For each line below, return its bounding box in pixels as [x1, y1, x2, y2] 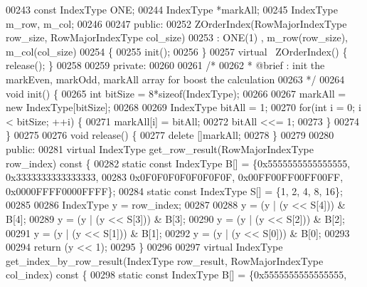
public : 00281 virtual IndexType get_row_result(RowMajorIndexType [6, 141, 314, 156]
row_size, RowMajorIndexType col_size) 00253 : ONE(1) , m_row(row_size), [6, 30, 349, 45]
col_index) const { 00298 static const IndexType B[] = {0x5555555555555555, [6, 267, 347, 282]
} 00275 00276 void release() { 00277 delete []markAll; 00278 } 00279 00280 [6, 127, 334, 142]
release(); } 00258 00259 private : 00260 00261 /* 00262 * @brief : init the [6, 58, 325, 73]
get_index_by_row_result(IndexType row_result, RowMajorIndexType [6, 253, 324, 268]
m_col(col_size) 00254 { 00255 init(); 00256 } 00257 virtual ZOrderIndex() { [6, 43, 348, 58]
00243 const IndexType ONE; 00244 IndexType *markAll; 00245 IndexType [6, 2, 338, 16]
